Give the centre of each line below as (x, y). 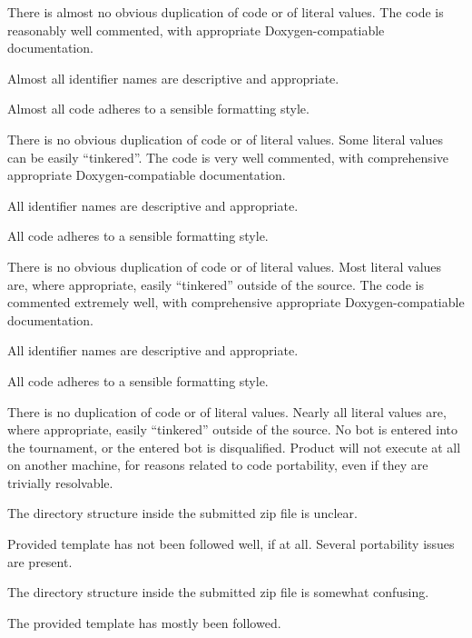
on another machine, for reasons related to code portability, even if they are (218, 465)
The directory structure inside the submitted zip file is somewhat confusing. (218, 592)
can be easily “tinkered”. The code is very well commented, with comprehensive (228, 157)
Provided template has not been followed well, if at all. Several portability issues (231, 544)
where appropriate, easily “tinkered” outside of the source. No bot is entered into (232, 429)
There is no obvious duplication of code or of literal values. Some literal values (225, 139)
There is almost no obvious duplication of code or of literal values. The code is (226, 12)
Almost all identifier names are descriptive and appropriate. (173, 78)
